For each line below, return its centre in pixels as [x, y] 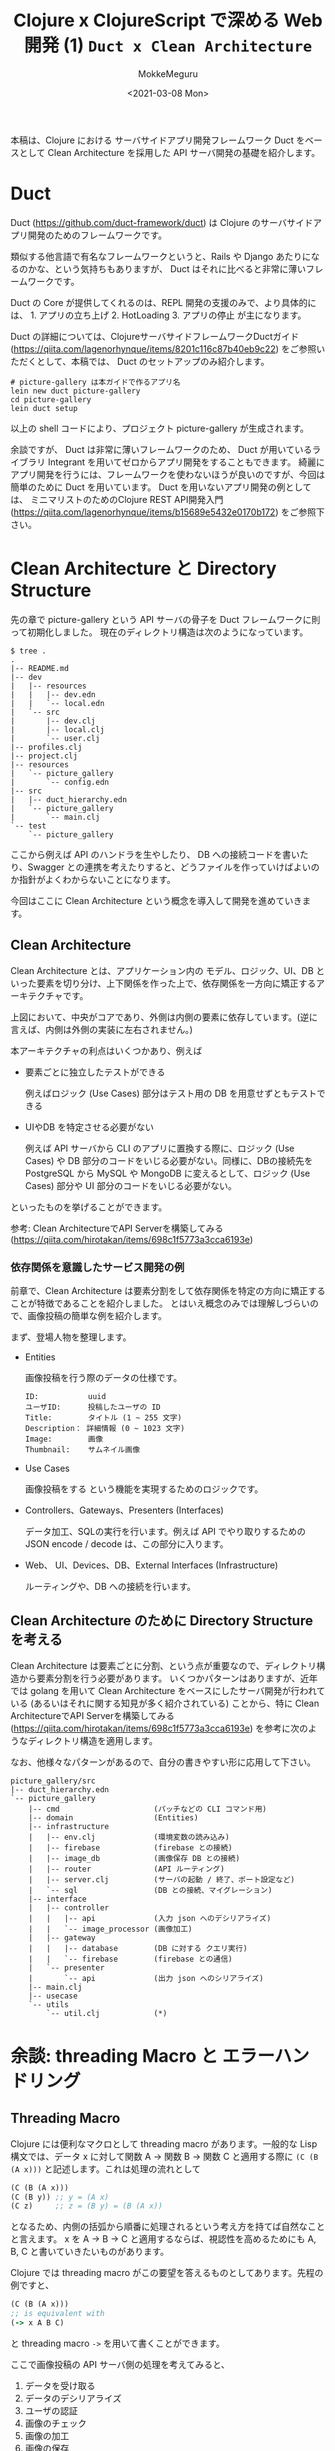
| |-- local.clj [57, 729]
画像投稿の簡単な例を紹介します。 [97, 1315]
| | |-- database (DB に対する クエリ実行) [138, 1948]
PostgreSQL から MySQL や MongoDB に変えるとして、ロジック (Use [167, 1173]
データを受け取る [60, 2385]
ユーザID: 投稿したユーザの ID [93, 1407]
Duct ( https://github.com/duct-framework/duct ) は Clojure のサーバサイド [161, 222]
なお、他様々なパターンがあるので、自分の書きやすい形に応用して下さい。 [163, 1762]
